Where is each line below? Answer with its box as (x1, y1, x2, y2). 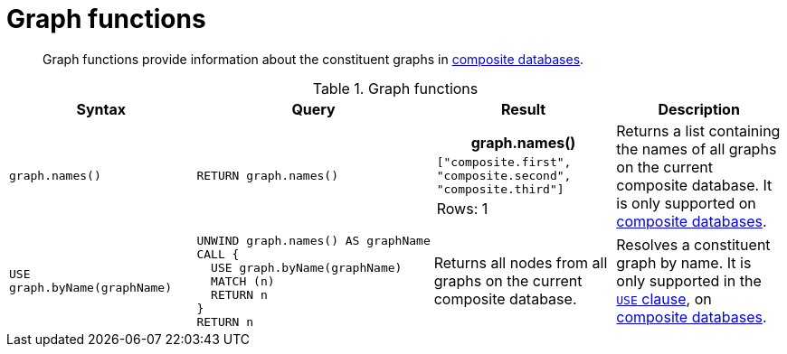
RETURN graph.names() (196, 169, 338, 183)
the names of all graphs (616, 139, 777, 158)
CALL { (196, 247, 240, 261)
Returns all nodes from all (433, 254, 608, 273)
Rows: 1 (436, 200, 488, 219)
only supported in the (616, 272, 762, 291)
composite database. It (616, 175, 773, 194)
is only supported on (616, 193, 756, 212)
